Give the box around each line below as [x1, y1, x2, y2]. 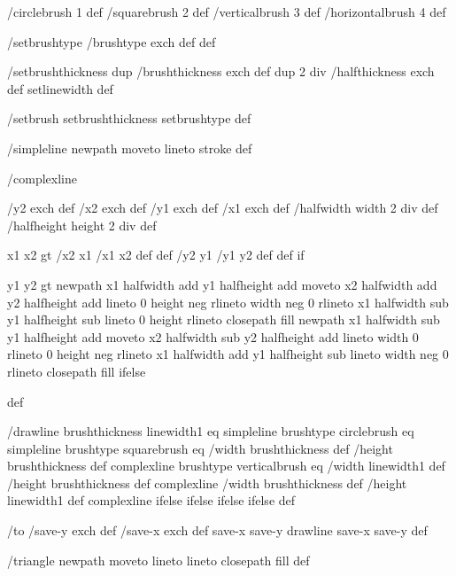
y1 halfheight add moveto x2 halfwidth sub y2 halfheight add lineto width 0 [7, 327, 419, 346]
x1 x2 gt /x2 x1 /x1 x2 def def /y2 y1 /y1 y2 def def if [7, 245, 305, 264]
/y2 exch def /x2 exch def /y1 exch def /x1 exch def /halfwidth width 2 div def [7, 198, 438, 217]
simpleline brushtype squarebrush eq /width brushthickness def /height [7, 439, 393, 457]
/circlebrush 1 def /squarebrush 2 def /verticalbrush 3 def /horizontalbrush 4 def [7, 3, 446, 20]
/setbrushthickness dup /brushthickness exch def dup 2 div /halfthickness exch [7, 62, 435, 81]
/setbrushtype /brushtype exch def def [7, 32, 216, 51]
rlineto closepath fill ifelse [7, 362, 146, 380]
